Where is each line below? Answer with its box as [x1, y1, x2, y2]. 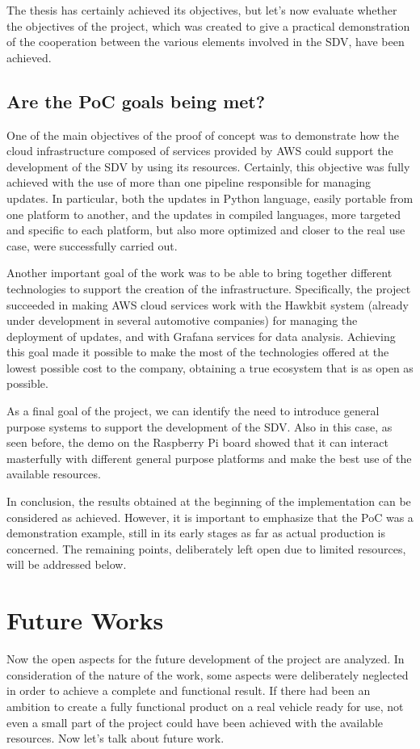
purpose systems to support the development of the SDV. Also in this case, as [6, 418, 393, 435]
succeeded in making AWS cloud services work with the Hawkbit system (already [6, 296, 409, 313]
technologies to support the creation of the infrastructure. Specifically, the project [6, 280, 411, 297]
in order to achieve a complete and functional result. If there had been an [6, 682, 371, 699]
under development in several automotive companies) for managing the [6, 312, 358, 329]
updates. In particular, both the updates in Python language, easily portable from [6, 189, 414, 206]
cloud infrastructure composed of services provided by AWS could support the [6, 142, 393, 159]
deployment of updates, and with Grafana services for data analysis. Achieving [6, 327, 396, 344]
